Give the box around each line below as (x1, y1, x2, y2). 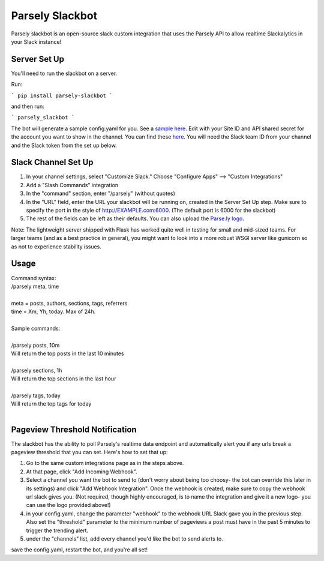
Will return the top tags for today (11, 400, 92, 407)
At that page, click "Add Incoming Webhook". (26, 468, 137, 475)
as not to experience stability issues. (11, 243, 102, 250)
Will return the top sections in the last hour (11, 375, 116, 382)
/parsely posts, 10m (11, 341, 60, 349)
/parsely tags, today (11, 392, 61, 399)
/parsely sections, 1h (11, 367, 62, 374)
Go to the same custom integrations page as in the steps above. (26, 460, 184, 467)
